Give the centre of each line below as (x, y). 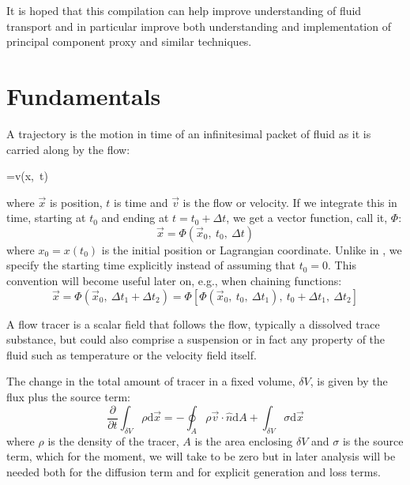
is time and (141, 202)
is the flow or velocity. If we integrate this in (290, 202)
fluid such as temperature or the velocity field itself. (132, 354)
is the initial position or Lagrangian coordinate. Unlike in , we (252, 249)
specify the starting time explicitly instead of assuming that (151, 265)
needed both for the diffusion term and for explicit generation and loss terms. (194, 472)
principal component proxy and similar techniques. (129, 41)
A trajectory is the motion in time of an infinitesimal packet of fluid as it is (189, 133)
